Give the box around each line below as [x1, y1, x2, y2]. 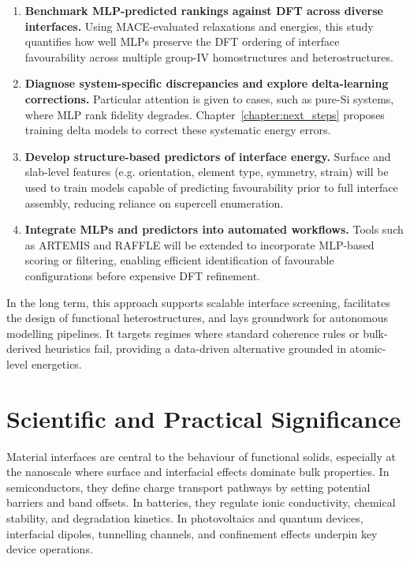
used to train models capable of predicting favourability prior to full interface [24, 178, 398, 195]
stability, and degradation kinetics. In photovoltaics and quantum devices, [6, 509, 363, 526]
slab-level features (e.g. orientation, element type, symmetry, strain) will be [24, 163, 389, 180]
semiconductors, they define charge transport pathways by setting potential [6, 478, 371, 495]
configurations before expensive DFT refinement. [24, 267, 260, 283]
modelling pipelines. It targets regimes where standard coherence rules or [6, 324, 360, 341]
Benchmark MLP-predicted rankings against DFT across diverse [24, 2, 383, 18]
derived [6, 340, 42, 357]
